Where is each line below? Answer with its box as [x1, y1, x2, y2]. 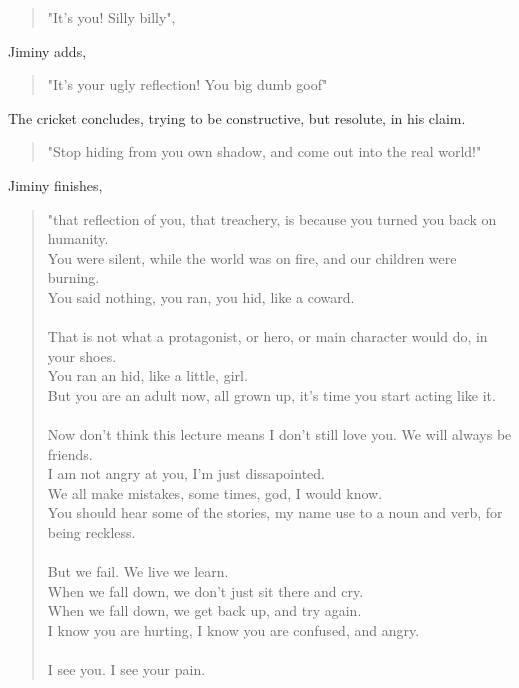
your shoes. [47, 345, 117, 366]
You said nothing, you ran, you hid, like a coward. [47, 286, 355, 307]
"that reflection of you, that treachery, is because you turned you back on [47, 208, 497, 229]
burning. [47, 267, 100, 288]
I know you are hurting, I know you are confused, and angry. [47, 620, 420, 641]
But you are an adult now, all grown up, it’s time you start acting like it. [47, 384, 496, 405]
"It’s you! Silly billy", [47, 7, 176, 27]
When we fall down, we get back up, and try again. [47, 600, 362, 621]
